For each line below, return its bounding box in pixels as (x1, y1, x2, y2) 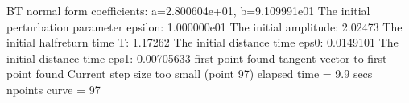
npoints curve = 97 (6, 80, 101, 97)
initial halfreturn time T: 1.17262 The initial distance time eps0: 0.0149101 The (6, 34, 399, 51)
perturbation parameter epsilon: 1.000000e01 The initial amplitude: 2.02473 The (6, 18, 403, 35)
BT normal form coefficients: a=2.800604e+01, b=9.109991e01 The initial (6, 2, 370, 19)
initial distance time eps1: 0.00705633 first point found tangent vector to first (6, 49, 387, 66)
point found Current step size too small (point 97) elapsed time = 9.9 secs (6, 65, 373, 82)
